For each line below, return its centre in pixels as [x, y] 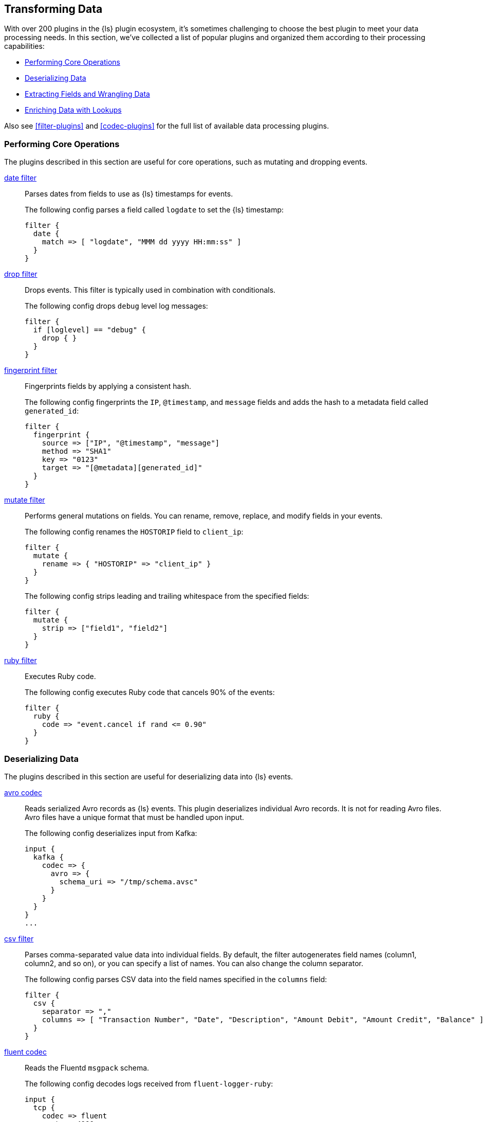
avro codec [23, 792]
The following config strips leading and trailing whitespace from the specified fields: [167, 596]
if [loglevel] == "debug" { [90, 330]
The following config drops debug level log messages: [116, 306]
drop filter [21, 274]
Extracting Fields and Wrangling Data [87, 94]
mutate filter [25, 500]
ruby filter [21, 661]
